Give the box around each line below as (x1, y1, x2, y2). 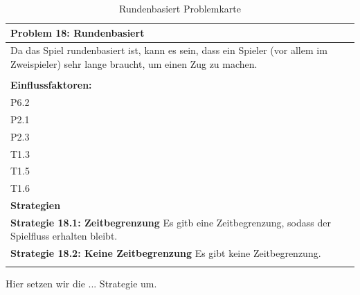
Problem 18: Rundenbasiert (10, 25, 145, 39)
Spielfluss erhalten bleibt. (10, 229, 118, 243)
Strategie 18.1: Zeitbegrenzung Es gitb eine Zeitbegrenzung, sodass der (10, 215, 331, 229)
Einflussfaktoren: (10, 78, 92, 92)
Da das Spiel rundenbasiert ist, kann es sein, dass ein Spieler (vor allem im (10, 43, 327, 57)
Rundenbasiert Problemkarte (119, 1, 241, 15)
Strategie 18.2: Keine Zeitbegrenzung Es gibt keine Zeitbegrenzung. (10, 246, 321, 260)
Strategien (10, 198, 61, 213)
